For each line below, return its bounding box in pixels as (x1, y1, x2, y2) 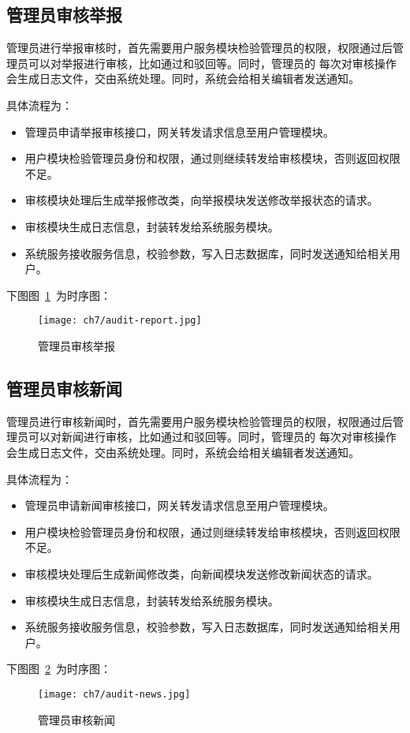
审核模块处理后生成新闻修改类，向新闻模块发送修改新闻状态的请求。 (24, 565, 378, 582)
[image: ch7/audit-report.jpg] (38, 315, 202, 327)
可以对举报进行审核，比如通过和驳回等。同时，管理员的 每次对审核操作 (28, 54, 397, 71)
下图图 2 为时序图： (6, 660, 111, 677)
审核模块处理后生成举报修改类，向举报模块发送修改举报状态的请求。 (24, 192, 378, 208)
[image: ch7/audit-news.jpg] (38, 688, 191, 700)
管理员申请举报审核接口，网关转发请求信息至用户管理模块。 (24, 123, 334, 140)
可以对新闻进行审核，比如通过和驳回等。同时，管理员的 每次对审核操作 (28, 428, 397, 445)
